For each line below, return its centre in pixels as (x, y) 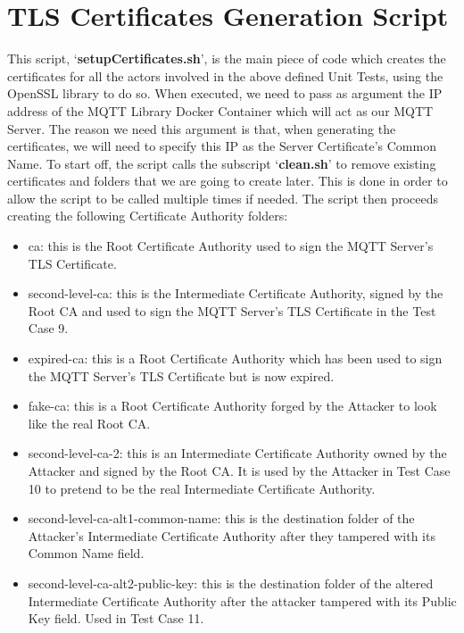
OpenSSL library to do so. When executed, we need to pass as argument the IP (225, 93)
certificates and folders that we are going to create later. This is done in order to (228, 181)
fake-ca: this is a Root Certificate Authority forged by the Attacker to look (232, 406)
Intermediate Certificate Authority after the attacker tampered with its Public (242, 600)
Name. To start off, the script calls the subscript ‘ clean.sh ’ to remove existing (222, 163)
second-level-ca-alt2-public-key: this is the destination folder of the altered (231, 583)
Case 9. (48, 328)
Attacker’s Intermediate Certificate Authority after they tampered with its (232, 535)
